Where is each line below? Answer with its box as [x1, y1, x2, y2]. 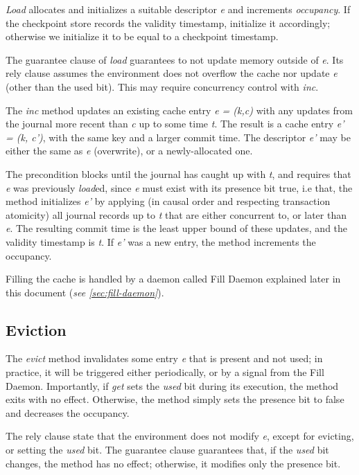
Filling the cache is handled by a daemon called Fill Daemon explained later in [6, 271, 341, 286]
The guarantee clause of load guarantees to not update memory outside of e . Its [6, 52, 344, 66]
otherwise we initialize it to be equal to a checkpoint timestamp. [6, 29, 279, 44]
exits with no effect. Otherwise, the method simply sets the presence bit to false [6, 392, 344, 406]
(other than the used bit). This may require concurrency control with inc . [6, 79, 319, 93]
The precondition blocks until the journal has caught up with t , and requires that [6, 166, 351, 181]
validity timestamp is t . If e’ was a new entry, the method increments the [6, 234, 316, 249]
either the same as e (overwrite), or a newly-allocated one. [6, 143, 253, 158]
